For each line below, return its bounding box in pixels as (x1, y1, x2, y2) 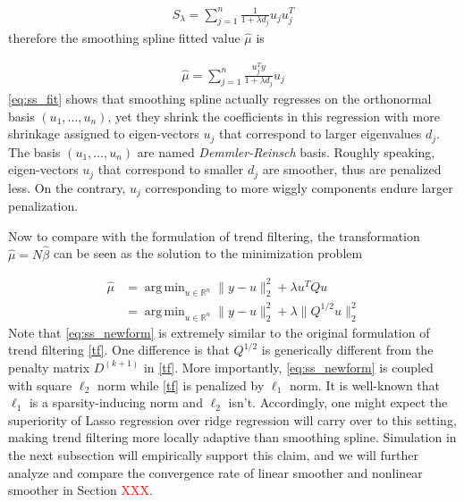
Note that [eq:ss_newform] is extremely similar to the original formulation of (8, 322, 430, 341)
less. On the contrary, (8, 178, 126, 197)
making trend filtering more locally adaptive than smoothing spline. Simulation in (8, 428, 457, 447)
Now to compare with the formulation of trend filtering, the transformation (8, 226, 420, 245)
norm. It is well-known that (289, 375, 441, 394)
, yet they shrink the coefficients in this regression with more (107, 106, 440, 125)
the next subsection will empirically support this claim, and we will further (8, 445, 418, 464)
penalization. (8, 197, 79, 215)
